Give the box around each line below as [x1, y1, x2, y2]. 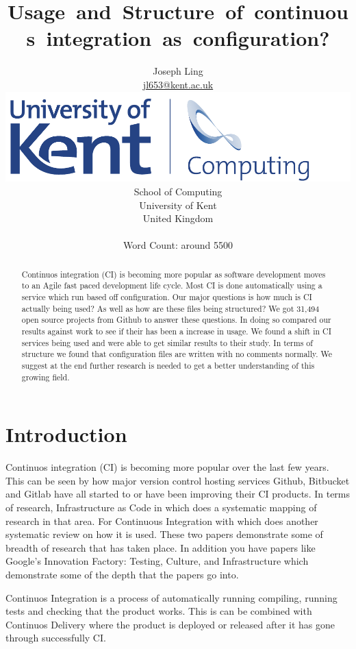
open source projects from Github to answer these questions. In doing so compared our [21, 314, 331, 326]
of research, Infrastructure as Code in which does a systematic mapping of [5, 500, 317, 515]
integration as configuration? [46, 24, 330, 52]
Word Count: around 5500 [123, 238, 233, 252]
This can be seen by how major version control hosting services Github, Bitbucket [5, 473, 350, 487]
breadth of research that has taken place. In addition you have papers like [5, 540, 316, 554]
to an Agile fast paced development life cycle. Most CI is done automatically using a [21, 280, 322, 291]
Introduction [5, 420, 127, 448]
